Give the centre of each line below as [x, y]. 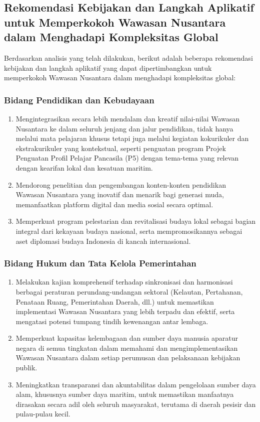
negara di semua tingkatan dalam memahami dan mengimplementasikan [127, 347]
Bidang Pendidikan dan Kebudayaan [79, 100]
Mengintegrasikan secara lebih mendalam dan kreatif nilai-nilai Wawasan [128, 118]
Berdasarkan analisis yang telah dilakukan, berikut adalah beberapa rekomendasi [128, 57]
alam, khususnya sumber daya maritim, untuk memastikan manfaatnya [125, 394]
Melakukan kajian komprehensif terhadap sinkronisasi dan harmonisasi [124, 282]
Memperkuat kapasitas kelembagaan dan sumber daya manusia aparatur [127, 338]
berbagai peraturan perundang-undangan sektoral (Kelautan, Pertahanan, [129, 291]
